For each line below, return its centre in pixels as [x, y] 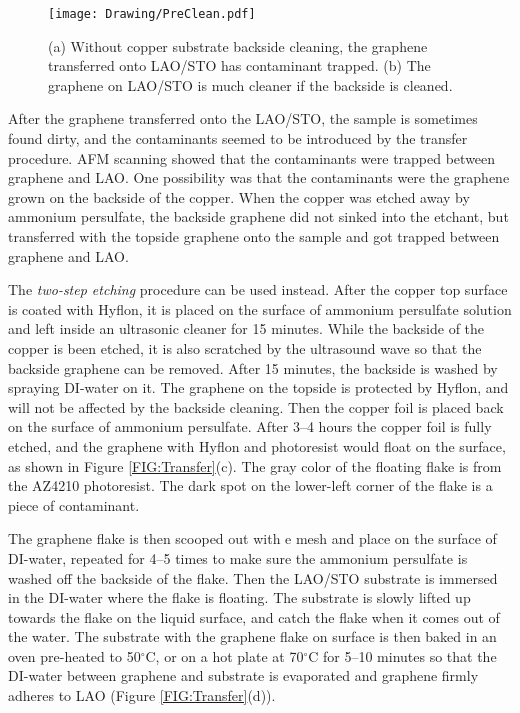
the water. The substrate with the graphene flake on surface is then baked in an [252, 636]
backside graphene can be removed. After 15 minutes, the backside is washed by [253, 367]
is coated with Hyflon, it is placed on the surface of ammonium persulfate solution [260, 308]
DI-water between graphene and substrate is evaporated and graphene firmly [243, 675]
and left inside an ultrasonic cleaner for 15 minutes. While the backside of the [246, 328]
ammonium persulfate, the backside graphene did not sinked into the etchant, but [258, 216]
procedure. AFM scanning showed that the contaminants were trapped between [252, 157]
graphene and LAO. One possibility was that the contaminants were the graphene [259, 177]
